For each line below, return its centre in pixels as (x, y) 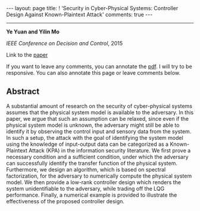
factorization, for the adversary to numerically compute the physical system (99, 176)
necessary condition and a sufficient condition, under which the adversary (97, 157)
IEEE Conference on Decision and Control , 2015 (65, 43)
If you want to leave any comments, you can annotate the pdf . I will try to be (99, 66)
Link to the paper (27, 55)
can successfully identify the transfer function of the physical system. (92, 163)
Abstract (23, 92)
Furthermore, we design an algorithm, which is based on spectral (86, 169)
